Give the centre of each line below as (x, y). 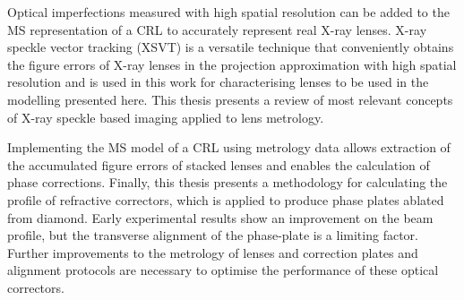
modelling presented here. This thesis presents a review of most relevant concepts (230, 99)
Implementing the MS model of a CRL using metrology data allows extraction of (229, 147)
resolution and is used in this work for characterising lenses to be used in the (218, 82)
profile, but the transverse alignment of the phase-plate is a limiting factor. (213, 235)
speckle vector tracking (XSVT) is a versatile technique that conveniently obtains (231, 47)
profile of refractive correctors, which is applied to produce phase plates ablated (226, 199)
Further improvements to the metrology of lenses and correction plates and (213, 252)
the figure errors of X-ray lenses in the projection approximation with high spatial (232, 64)
